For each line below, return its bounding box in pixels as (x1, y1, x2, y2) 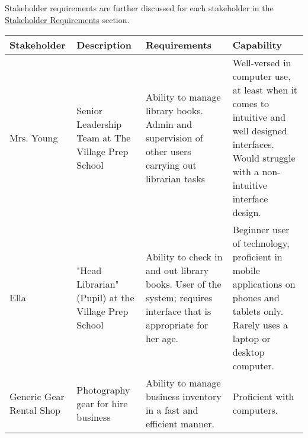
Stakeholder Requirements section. (5, 13, 130, 25)
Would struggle (232, 151, 296, 165)
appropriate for (145, 318, 208, 332)
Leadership (76, 117, 122, 131)
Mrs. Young (9, 130, 58, 144)
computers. (232, 403, 278, 417)
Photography (76, 382, 130, 397)
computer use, (232, 69, 291, 83)
